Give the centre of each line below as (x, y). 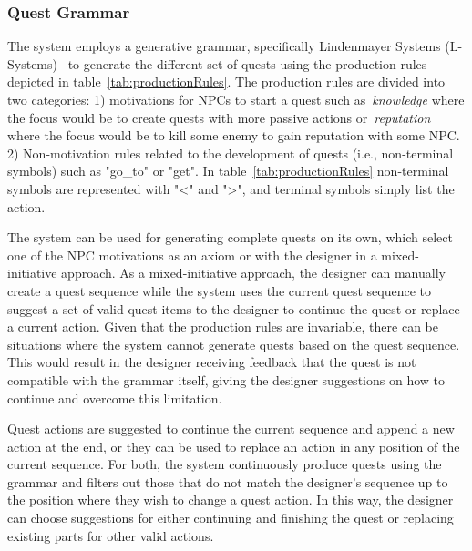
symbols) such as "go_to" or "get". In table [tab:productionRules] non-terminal (228, 171)
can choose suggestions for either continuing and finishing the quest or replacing (231, 518)
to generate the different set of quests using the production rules (247, 63)
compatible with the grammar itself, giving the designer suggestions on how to (226, 379)
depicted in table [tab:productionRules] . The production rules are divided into (226, 82)
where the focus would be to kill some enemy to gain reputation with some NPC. (234, 135)
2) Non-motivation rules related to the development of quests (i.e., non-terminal (231, 153)
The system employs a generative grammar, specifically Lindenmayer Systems (224, 46)
